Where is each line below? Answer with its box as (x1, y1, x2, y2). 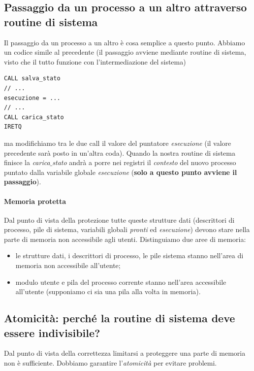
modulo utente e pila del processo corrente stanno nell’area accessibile (15, 276, 226, 287)
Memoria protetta (4, 196, 66, 206)
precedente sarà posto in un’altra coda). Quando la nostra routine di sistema (4, 147, 235, 158)
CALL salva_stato (4, 75, 61, 82)
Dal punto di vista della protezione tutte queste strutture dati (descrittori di (4, 214, 235, 225)
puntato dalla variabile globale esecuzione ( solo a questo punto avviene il (4, 167, 237, 177)
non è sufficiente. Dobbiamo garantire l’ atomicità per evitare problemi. (4, 358, 217, 368)
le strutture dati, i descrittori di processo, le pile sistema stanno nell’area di (15, 250, 244, 261)
